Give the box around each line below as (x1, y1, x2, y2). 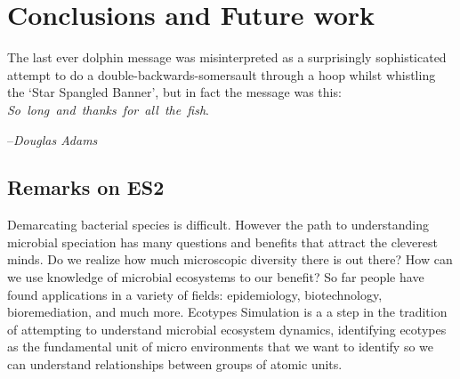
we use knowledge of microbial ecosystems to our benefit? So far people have (7, 268, 424, 286)
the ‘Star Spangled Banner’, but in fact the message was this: (7, 83, 342, 101)
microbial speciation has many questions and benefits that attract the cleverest (7, 232, 438, 251)
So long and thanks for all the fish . (7, 100, 209, 118)
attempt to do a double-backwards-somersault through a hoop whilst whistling (7, 65, 436, 84)
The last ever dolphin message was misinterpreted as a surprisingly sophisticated (7, 48, 447, 67)
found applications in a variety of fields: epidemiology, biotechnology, (7, 285, 383, 303)
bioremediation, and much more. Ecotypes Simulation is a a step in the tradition (7, 302, 448, 321)
